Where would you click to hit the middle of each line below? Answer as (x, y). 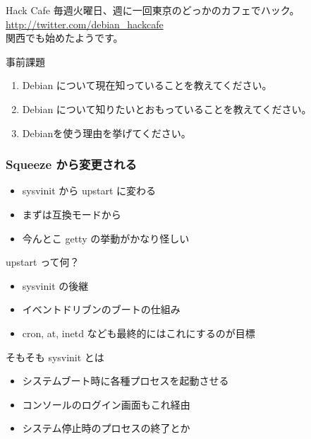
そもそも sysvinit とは (55, 357)
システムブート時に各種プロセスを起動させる (126, 381)
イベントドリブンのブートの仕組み (101, 309)
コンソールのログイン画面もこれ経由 (106, 404)
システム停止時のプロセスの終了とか (106, 428)
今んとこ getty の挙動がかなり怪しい (106, 238)
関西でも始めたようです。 (65, 38)
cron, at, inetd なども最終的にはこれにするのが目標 (139, 333)
